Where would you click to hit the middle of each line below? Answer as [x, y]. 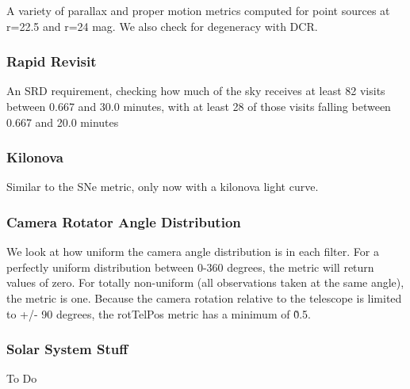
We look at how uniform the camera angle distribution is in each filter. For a [193, 252]
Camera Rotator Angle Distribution [124, 221]
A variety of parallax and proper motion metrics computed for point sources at [198, 10]
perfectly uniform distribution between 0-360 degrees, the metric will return [190, 267]
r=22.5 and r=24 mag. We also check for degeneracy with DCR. [162, 26]
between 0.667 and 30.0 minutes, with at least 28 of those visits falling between [199, 106]
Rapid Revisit [52, 61]
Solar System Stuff [67, 349]
